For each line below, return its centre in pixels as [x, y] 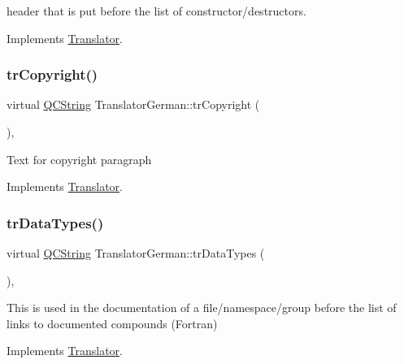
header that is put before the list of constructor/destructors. [156, 11]
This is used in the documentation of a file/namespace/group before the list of [202, 308]
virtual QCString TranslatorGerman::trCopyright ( [133, 104]
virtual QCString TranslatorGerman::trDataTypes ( [136, 253]
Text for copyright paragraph [79, 159]
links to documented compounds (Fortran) [112, 323]
